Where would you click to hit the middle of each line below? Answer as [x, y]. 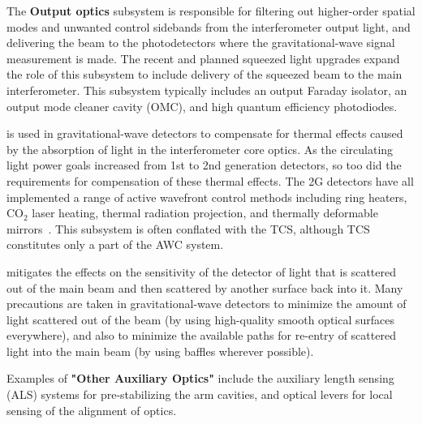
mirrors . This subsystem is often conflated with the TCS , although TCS [188, 228]
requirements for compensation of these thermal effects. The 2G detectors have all [210, 180]
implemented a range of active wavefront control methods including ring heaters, [207, 197]
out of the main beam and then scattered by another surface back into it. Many [205, 287]
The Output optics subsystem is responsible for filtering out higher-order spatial [211, 11]
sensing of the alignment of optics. [92, 410]
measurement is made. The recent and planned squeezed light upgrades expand [203, 58]
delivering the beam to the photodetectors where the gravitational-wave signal [201, 43]
